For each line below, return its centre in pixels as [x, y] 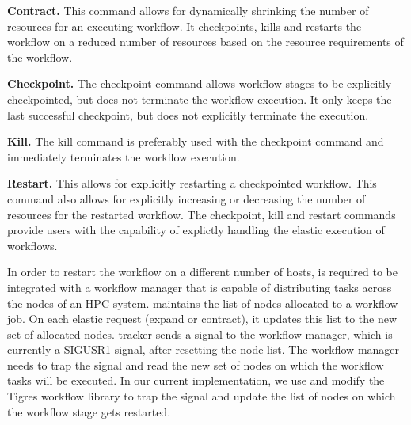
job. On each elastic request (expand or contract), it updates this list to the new [202, 319]
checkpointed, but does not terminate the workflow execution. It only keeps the [200, 99]
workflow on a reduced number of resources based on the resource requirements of [205, 42]
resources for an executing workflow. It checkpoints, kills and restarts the [185, 26]
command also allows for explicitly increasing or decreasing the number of [186, 198]
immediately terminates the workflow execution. [124, 156]
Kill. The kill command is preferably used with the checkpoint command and [196, 141]
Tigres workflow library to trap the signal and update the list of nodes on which [202, 396]
